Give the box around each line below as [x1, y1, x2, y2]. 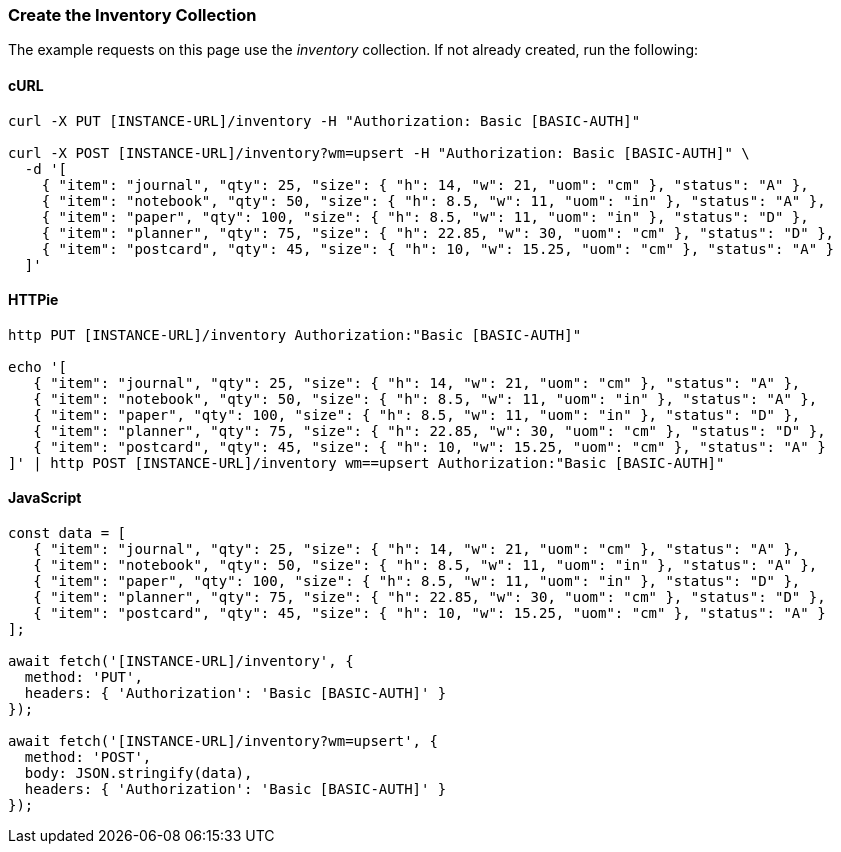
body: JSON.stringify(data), [24, 765, 253, 782]
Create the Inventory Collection [8, 5, 257, 25]
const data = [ [8, 525, 127, 542]
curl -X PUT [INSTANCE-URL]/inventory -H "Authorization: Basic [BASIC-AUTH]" [8, 112, 641, 129]
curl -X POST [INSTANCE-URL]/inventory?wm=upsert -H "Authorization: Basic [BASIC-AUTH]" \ [8, 144, 750, 161]
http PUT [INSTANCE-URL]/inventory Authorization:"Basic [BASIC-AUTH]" [8, 326, 582, 343]
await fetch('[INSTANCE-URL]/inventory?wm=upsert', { [8, 733, 438, 750]
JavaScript [8, 489, 82, 507]
